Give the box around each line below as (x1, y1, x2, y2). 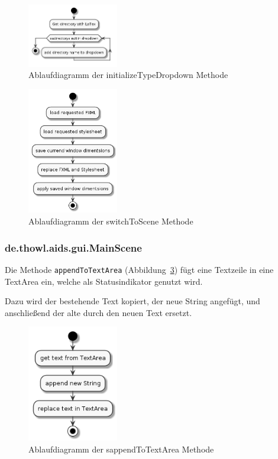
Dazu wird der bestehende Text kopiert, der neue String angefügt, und (5, 295, 260, 307)
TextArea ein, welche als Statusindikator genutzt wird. (5, 275, 203, 287)
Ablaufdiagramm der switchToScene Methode (28, 215, 193, 227)
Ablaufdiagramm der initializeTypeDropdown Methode (28, 69, 228, 81)
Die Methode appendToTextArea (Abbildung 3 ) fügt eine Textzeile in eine (5, 263, 274, 275)
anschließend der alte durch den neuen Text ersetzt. (5, 306, 192, 318)
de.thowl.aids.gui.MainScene (5, 240, 142, 255)
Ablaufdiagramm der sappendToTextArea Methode (28, 442, 214, 455)
